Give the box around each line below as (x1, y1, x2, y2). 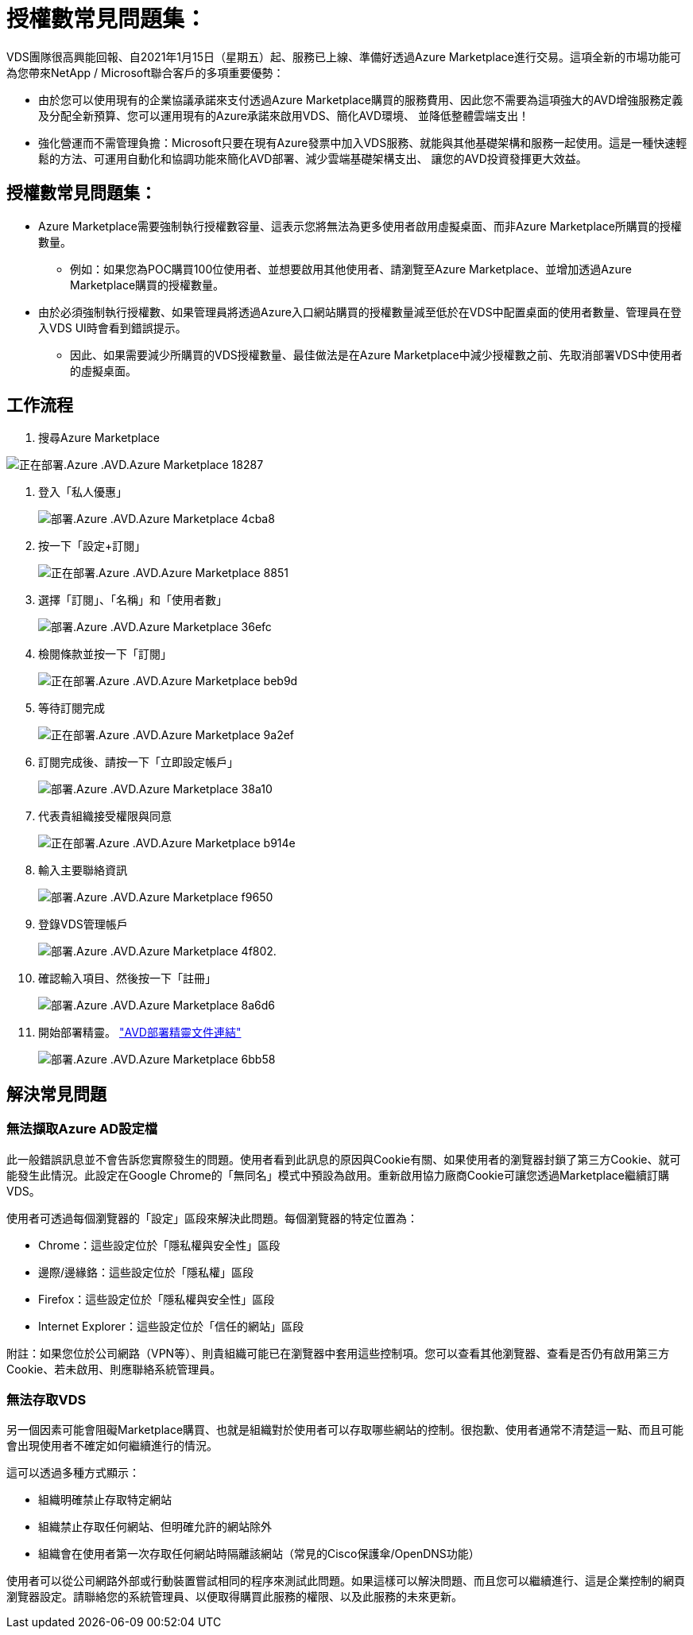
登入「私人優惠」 (38, 485, 127, 499)
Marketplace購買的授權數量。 (70, 277, 225, 292)
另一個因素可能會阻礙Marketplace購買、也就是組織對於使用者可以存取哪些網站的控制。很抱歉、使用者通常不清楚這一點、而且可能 (6, 1423, 684, 1437)
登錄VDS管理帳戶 (38, 917, 128, 932)
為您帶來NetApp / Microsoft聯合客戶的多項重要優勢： (6, 65, 285, 79)
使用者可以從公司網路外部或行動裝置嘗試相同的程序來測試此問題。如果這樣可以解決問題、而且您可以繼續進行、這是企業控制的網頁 (6, 1574, 685, 1588)
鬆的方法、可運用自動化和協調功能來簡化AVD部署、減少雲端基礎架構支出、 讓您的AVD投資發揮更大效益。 (38, 151, 587, 165)
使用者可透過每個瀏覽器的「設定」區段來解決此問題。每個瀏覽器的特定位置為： (6, 1211, 418, 1225)
